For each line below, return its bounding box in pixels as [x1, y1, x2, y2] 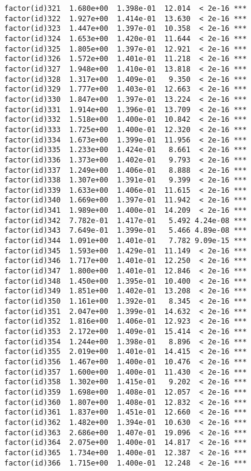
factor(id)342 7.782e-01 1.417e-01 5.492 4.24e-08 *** [4, 216, 247, 225]
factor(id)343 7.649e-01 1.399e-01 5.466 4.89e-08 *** [4, 226, 247, 235]
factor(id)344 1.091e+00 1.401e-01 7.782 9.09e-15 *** [4, 236, 247, 246]
